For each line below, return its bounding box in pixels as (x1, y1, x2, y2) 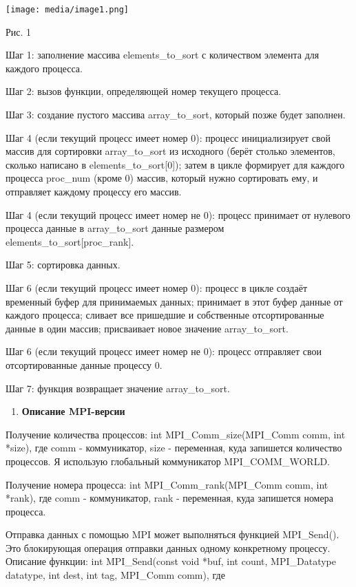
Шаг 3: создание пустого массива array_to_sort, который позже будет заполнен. (6, 107, 346, 122)
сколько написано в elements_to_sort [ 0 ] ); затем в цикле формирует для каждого (6, 157, 345, 171)
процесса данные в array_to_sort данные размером (6, 221, 224, 235)
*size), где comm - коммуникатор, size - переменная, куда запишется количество (6, 440, 342, 455)
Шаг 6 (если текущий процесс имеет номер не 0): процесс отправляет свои (6, 344, 322, 359)
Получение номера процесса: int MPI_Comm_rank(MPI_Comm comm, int (6, 477, 328, 491)
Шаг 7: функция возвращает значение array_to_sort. (6, 381, 230, 395)
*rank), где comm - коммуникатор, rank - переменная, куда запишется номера (6, 491, 333, 505)
